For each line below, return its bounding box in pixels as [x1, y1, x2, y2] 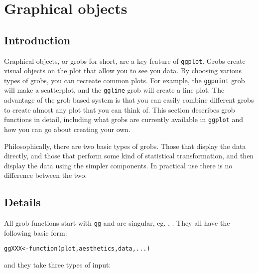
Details [4, 194, 41, 210]
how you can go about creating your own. [4, 124, 131, 134]
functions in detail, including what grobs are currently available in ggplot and [4, 114, 244, 125]
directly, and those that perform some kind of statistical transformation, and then [4, 150, 254, 161]
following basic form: [4, 227, 67, 238]
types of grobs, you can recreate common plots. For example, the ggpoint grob [4, 75, 245, 85]
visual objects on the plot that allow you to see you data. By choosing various [4, 65, 242, 76]
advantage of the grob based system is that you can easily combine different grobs [4, 95, 254, 105]
